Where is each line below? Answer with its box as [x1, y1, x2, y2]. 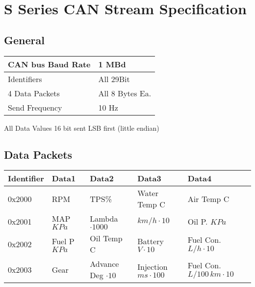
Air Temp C [187, 193, 229, 204]
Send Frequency [8, 101, 62, 113]
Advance [90, 258, 119, 270]
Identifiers [8, 73, 42, 85]
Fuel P [51, 235, 75, 247]
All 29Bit [98, 73, 130, 85]
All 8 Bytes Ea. [98, 87, 152, 99]
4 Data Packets [8, 87, 60, 99]
